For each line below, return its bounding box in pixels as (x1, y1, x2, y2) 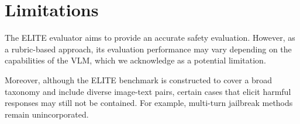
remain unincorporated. (5, 108, 89, 120)
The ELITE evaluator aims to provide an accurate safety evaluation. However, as (5, 31, 295, 44)
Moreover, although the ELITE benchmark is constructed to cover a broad (5, 73, 273, 86)
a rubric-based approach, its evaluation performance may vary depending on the (5, 42, 292, 55)
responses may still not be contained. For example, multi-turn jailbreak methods (5, 97, 293, 109)
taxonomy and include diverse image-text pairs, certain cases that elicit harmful (5, 85, 291, 97)
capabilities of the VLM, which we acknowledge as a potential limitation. (5, 54, 266, 66)
